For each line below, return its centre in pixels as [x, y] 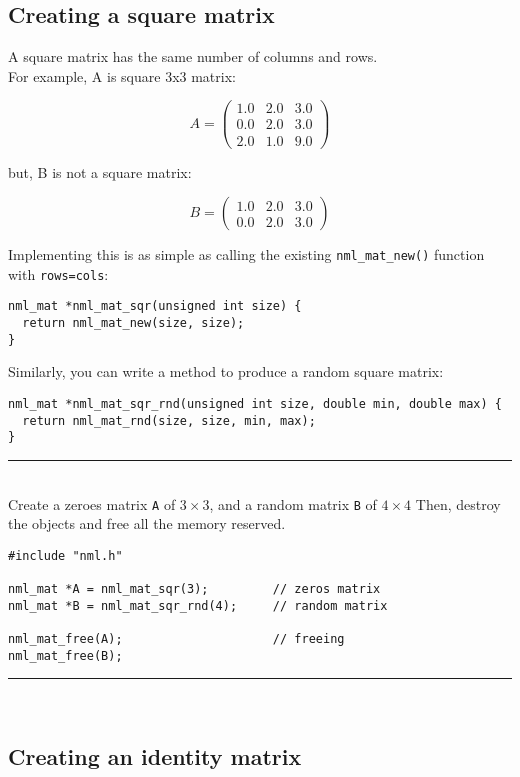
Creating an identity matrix [155, 756]
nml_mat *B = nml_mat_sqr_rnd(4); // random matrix [198, 605]
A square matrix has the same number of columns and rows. [193, 56]
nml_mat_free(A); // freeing [176, 639]
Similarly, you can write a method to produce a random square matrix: [226, 371]
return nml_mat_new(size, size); [133, 323]
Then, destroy [458, 503]
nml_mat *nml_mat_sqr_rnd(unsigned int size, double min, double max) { [255, 404]
